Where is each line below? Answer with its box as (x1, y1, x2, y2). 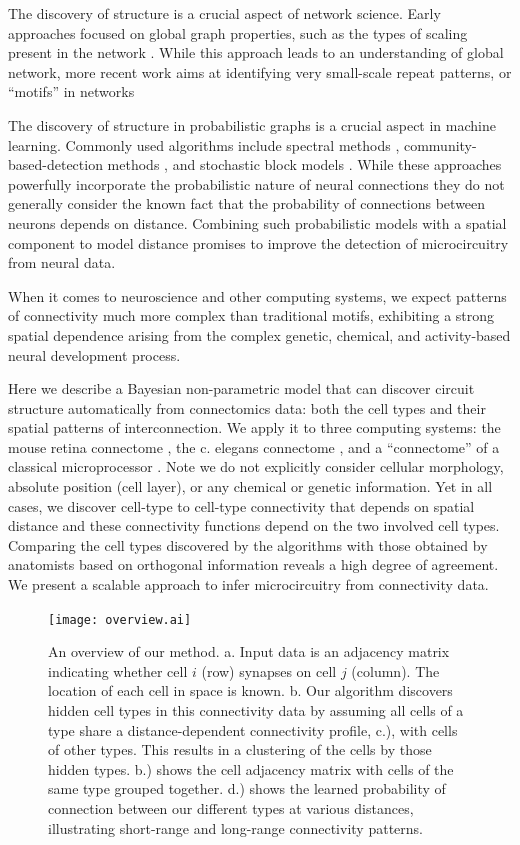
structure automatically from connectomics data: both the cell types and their (8, 397, 486, 418)
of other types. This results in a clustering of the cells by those (48, 739, 432, 760)
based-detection (8, 154, 103, 175)
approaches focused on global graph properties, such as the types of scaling (8, 22, 468, 43)
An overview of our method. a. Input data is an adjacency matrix (48, 641, 450, 662)
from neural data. (8, 252, 116, 273)
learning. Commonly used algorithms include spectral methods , (8, 134, 400, 155)
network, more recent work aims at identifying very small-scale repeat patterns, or (8, 61, 512, 82)
